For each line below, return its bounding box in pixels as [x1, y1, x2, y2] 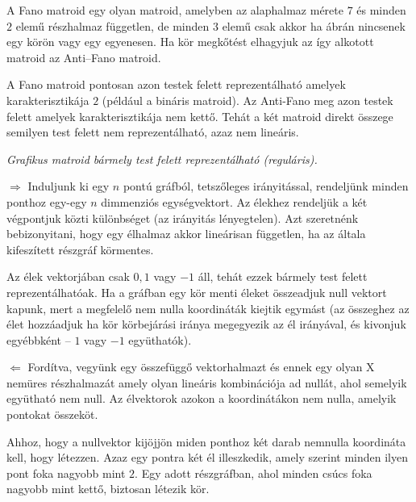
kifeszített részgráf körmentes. [6, 241, 154, 257]
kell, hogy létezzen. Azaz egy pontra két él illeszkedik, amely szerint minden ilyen [6, 449, 408, 466]
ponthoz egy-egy [6, 193, 87, 210]
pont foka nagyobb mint [6, 464, 126, 481]
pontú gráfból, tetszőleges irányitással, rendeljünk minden [123, 178, 409, 195]
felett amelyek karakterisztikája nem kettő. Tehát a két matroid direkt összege [6, 107, 393, 124]
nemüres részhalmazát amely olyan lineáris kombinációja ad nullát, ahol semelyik [6, 374, 407, 391]
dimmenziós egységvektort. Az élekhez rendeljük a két [101, 193, 368, 210]
